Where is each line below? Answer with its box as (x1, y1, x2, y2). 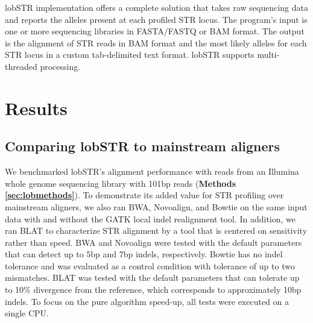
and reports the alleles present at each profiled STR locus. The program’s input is (5, 13, 308, 25)
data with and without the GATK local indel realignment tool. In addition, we (5, 212, 296, 225)
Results (5, 95, 68, 120)
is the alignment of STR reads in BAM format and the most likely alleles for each (5, 36, 307, 49)
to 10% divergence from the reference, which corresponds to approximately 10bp (5, 283, 302, 296)
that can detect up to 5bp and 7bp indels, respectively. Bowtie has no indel (5, 248, 283, 260)
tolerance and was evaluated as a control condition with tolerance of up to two (5, 259, 295, 272)
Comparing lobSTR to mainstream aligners (5, 137, 280, 155)
